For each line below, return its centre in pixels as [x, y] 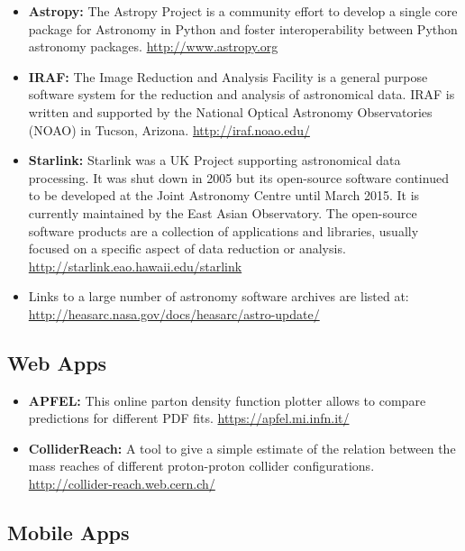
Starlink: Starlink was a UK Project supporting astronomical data [214, 160]
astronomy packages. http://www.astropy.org [153, 46]
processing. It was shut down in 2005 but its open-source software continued [238, 177]
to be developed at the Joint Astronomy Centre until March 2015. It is [224, 195]
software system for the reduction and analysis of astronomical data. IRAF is [242, 94]
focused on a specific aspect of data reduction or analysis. [187, 248]
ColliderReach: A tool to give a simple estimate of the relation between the [242, 448]
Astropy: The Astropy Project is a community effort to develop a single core [243, 11]
